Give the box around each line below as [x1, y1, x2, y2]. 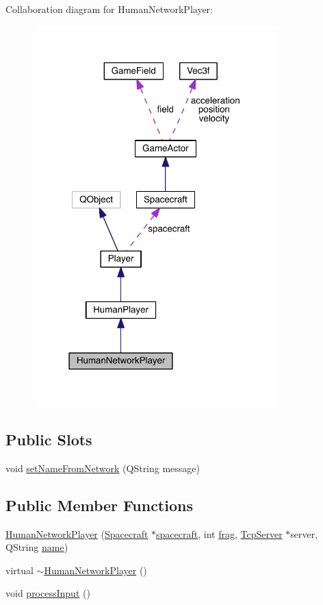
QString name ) [5, 540, 68, 554]
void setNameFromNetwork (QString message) [5, 460, 201, 475]
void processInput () [5, 586, 90, 600]
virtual [5, 563, 34, 577]
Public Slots [5, 428, 92, 449]
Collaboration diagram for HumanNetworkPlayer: [5, 2, 213, 16]
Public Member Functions [5, 494, 193, 515]
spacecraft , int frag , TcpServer [156, 526, 283, 541]
